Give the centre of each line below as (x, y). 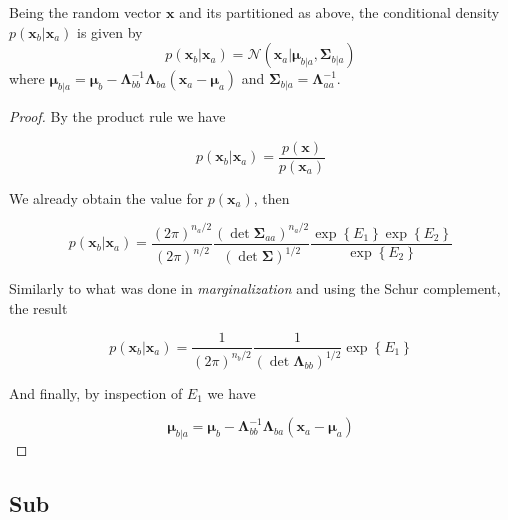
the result (38, 307)
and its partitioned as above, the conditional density (339, 12)
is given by (110, 31)
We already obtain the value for (106, 197)
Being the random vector (85, 12)
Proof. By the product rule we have (117, 115)
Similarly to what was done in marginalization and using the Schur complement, (255, 288)
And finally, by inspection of (96, 392)
